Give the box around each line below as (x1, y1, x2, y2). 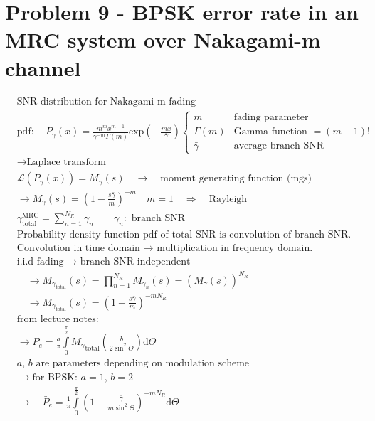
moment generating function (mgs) (160, 174, 312, 184)
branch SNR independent (80, 257, 191, 267)
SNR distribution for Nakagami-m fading (16, 96, 196, 107)
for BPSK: (32, 372, 78, 383)
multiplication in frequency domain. (157, 243, 313, 254)
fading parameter (233, 112, 309, 122)
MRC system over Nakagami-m (5, 25, 321, 54)
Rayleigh (208, 193, 248, 204)
